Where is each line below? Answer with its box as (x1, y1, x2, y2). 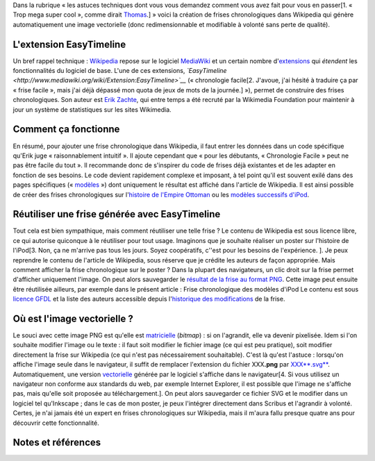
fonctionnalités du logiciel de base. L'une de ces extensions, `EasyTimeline (12, 67, 227, 75)
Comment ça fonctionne (12, 124, 120, 135)
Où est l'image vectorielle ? (12, 312, 133, 324)
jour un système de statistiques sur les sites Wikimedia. (12, 105, 172, 114)
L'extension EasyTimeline (12, 38, 126, 50)
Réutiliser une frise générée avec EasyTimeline (12, 208, 221, 220)
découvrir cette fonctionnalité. (12, 419, 100, 427)
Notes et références (12, 437, 101, 449)
